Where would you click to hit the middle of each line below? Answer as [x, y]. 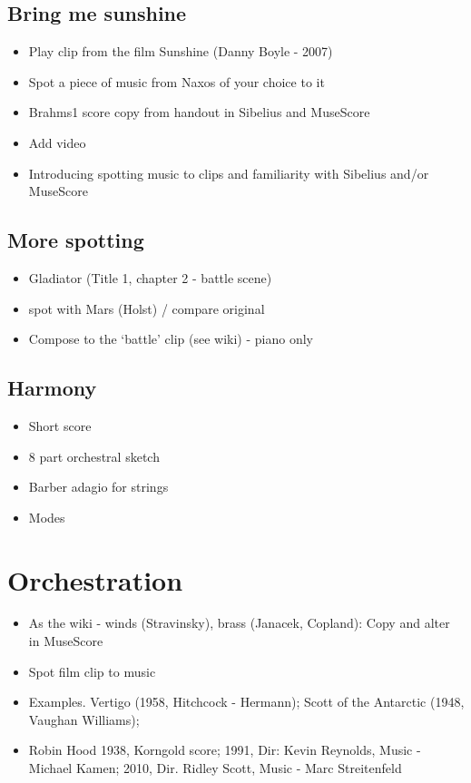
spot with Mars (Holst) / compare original [147, 308]
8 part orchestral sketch [94, 456]
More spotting [76, 240]
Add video [57, 142]
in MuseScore [66, 641]
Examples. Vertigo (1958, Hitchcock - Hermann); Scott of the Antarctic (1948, [246, 702]
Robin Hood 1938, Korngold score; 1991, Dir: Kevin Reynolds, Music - [225, 750]
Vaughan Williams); [84, 719]
